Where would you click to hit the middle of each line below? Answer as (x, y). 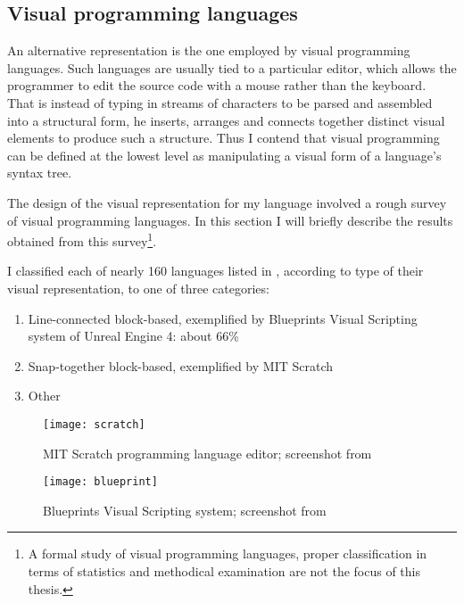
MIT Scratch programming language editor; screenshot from (207, 453)
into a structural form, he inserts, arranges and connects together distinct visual (226, 120)
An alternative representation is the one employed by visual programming (209, 50)
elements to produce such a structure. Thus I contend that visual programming (224, 138)
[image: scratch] (94, 424)
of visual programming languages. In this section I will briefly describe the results (230, 220)
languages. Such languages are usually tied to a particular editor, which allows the (232, 67)
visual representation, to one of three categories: (138, 288)
